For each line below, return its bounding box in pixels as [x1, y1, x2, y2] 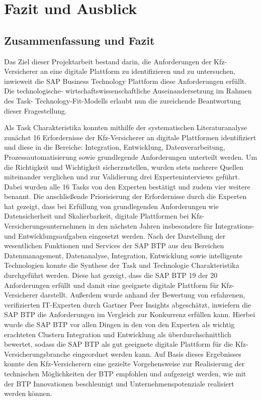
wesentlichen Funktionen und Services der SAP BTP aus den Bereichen [4, 240, 224, 251]
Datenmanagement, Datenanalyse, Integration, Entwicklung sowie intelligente [4, 250, 243, 260]
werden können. [4, 388, 52, 398]
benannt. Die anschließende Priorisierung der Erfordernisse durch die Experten [4, 191, 247, 202]
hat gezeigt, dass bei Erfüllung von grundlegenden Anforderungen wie [4, 201, 219, 211]
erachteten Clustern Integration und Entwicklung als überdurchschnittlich [4, 329, 231, 339]
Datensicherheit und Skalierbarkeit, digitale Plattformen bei [4, 211, 189, 221]
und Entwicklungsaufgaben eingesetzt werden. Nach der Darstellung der [4, 230, 226, 241]
